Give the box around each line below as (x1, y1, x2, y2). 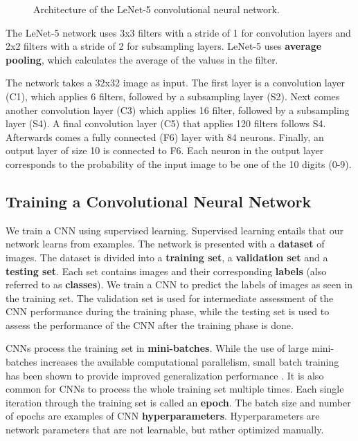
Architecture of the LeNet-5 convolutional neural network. (33, 2, 280, 16)
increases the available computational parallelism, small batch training (40, 355, 339, 369)
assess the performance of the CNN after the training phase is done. (6, 317, 294, 332)
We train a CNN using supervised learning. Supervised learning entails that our (6, 223, 343, 237)
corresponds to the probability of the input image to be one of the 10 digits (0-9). (6, 156, 352, 171)
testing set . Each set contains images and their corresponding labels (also (6, 263, 327, 278)
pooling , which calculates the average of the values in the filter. (6, 52, 278, 66)
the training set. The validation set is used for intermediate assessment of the (6, 290, 334, 305)
